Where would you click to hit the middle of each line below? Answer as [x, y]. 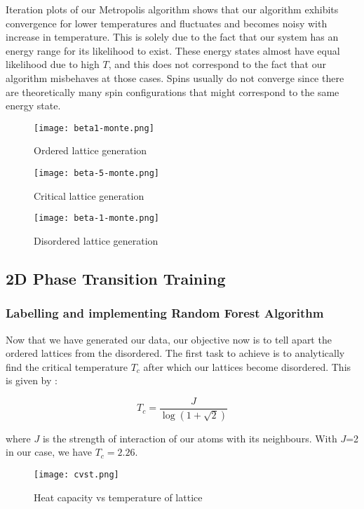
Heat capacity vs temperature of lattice [118, 497]
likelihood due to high [53, 64]
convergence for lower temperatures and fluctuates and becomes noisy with [167, 23]
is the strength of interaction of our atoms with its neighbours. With [190, 438]
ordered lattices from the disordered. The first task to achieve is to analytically [175, 353]
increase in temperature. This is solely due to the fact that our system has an [172, 37]
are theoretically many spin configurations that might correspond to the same [173, 91]
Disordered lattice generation [96, 240]
